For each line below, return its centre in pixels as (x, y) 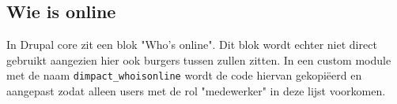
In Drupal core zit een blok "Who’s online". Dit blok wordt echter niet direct (192, 45)
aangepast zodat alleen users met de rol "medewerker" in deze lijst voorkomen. (196, 91)
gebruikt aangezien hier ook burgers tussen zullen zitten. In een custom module (199, 59)
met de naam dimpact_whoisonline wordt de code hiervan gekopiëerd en (184, 75)
